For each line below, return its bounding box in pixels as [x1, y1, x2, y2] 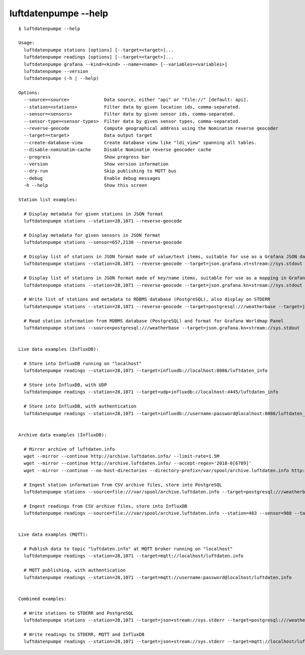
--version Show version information [23, 161, 169, 167]
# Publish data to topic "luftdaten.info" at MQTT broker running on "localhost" [23, 546, 233, 552]
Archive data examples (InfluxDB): [18, 432, 107, 438]
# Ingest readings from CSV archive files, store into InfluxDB [23, 503, 188, 509]
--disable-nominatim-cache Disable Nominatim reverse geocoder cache [23, 147, 211, 153]
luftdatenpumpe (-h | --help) [23, 75, 99, 81]
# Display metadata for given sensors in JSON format [23, 232, 161, 238]
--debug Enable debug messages [23, 175, 161, 181]
